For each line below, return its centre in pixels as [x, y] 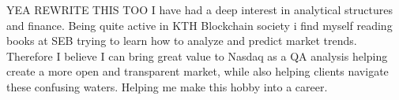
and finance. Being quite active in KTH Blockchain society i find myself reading [199, 25]
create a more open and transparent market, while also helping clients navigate [198, 71]
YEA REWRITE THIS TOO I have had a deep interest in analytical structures [199, 9]
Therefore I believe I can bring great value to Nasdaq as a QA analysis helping [197, 56]
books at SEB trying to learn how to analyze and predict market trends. [182, 41]
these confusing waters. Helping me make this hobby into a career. [167, 86]
